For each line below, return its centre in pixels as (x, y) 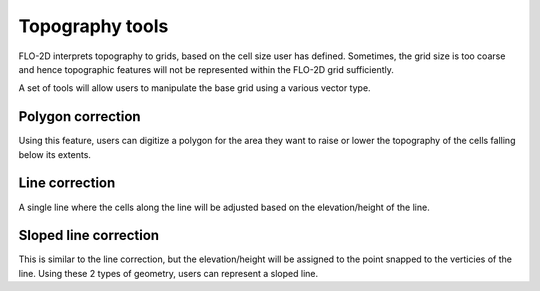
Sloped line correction (89, 235)
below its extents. (55, 154)
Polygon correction (79, 116)
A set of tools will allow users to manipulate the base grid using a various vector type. (194, 88)
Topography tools (93, 26)
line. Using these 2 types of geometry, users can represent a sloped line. (168, 273)
